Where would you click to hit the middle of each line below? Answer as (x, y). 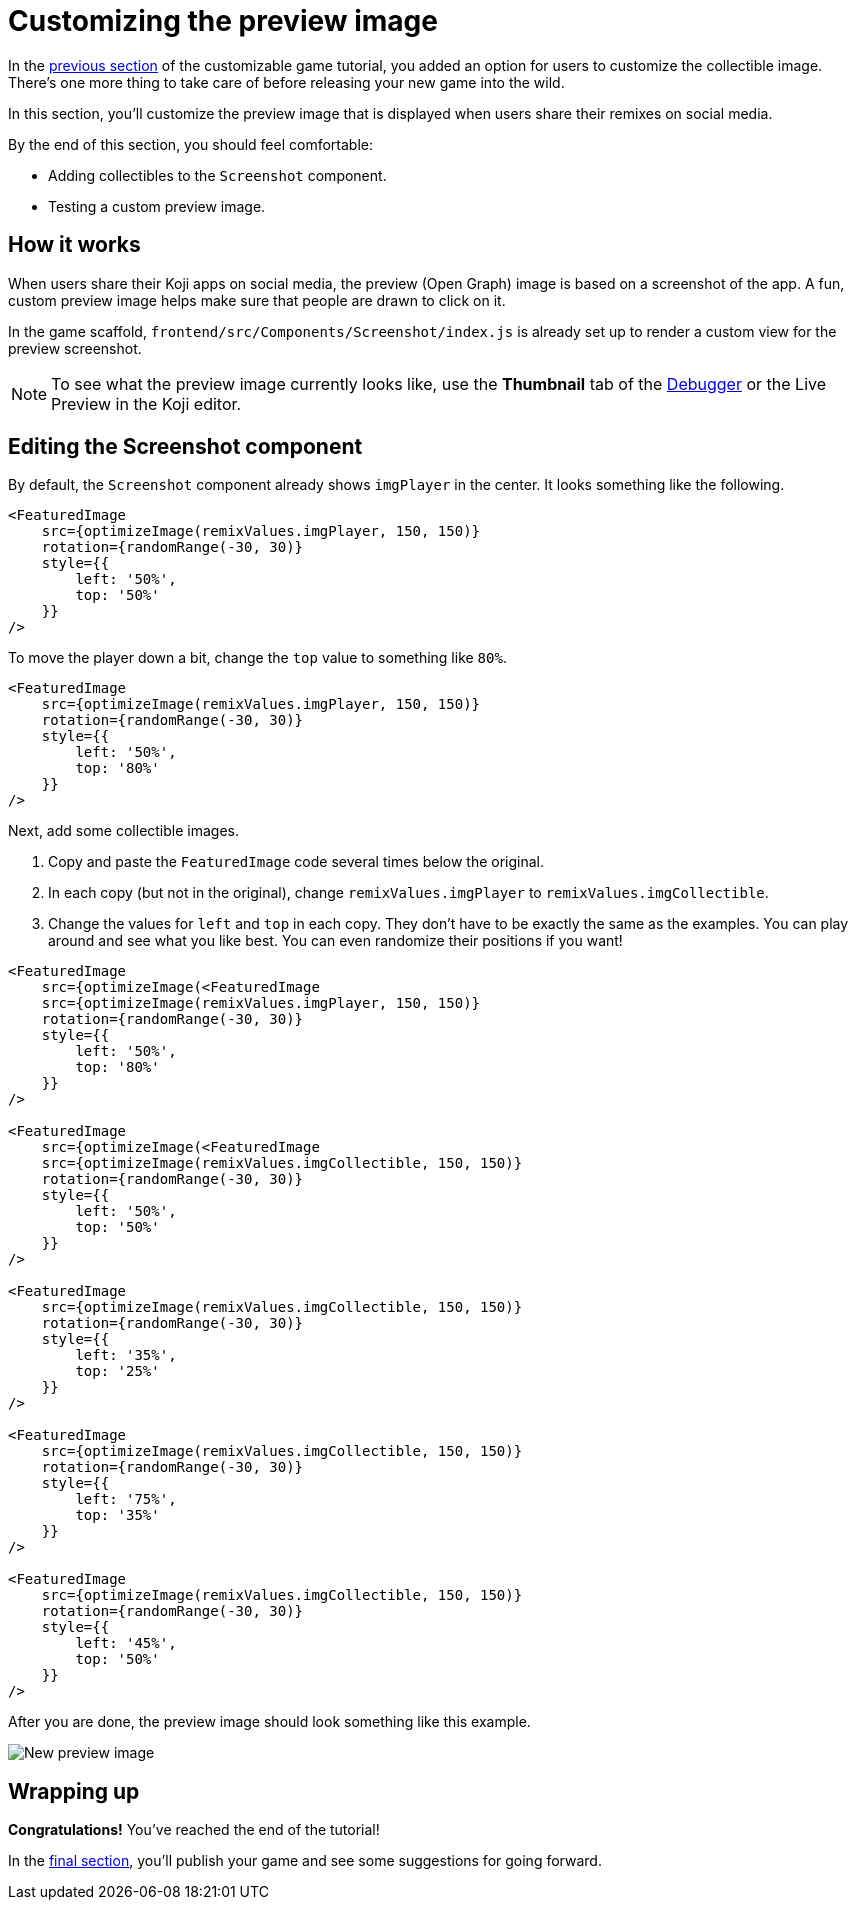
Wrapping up (74, 1791)
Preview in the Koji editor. (146, 403)
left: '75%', (126, 1499)
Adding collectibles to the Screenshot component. (217, 175)
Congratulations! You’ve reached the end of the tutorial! (194, 1830)
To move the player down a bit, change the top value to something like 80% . (257, 658)
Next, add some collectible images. (124, 831)
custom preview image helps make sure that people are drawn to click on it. (257, 300)
